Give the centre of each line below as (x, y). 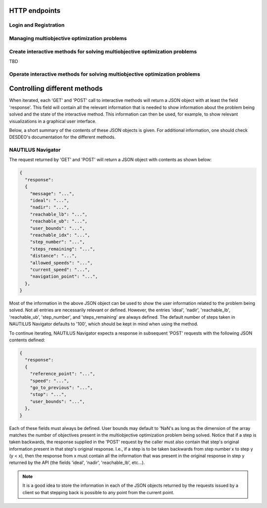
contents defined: (27, 340)
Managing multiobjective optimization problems (68, 38)
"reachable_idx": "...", (60, 235)
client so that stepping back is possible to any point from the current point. (98, 492)
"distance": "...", (54, 256)
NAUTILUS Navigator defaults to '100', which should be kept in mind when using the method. (104, 324)
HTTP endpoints (35, 11)
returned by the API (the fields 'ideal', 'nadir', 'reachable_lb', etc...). (77, 463)
